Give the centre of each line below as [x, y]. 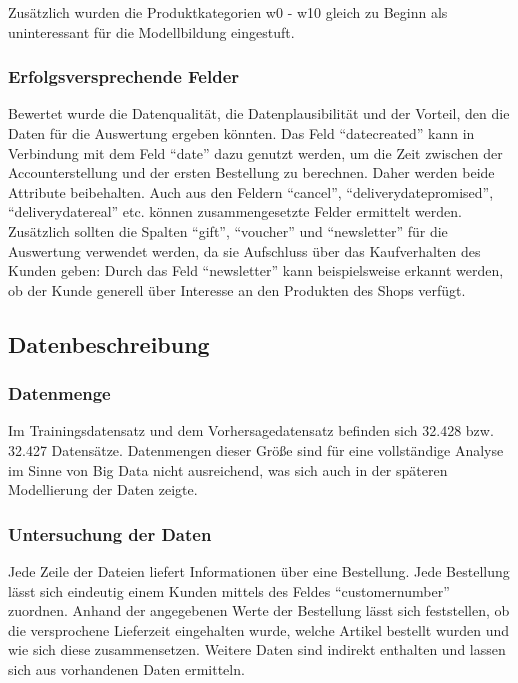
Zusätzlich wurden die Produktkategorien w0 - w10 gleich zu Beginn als [228, 12]
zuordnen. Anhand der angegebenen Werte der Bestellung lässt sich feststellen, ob [259, 610]
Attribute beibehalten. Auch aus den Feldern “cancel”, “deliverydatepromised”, [251, 191]
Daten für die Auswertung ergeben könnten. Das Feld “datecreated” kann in [241, 133]
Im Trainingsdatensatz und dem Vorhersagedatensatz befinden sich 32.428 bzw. [251, 430]
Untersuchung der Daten [110, 533]
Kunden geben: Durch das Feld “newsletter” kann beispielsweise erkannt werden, [256, 270]
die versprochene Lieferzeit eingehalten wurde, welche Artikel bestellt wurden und [259, 629]
